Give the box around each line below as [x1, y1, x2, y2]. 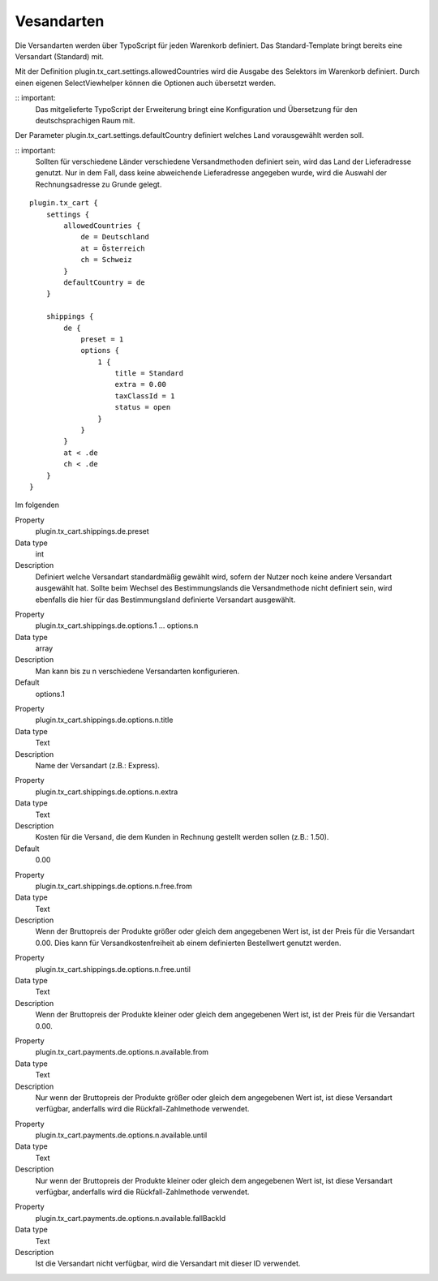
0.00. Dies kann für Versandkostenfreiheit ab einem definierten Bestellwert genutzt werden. [35, 938, 341, 948]
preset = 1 [80, 334, 124, 344]
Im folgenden [15, 500, 60, 510]
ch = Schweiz [80, 256, 133, 264]
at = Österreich [80, 243, 145, 253]
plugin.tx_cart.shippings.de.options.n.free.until [35, 964, 191, 974]
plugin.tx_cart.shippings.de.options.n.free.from [35, 881, 192, 891]
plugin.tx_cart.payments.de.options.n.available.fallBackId [35, 1213, 226, 1223]
